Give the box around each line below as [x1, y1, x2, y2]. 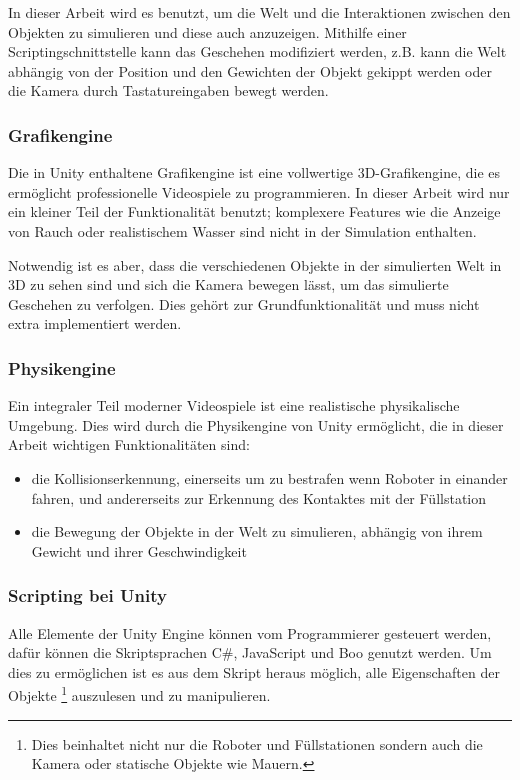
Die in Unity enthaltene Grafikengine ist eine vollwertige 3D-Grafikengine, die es [8, 162, 501, 183]
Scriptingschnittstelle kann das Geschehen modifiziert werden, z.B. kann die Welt [8, 41, 507, 62]
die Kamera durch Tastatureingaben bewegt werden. [8, 80, 329, 101]
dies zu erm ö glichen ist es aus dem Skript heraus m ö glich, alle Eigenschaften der [8, 661, 500, 682]
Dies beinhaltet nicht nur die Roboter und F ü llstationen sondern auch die [31, 733, 483, 754]
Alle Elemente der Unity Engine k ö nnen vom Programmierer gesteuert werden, [8, 622, 492, 643]
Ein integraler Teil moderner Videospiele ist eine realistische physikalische [8, 395, 460, 416]
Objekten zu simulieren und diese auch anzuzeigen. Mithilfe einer [8, 21, 407, 42]
